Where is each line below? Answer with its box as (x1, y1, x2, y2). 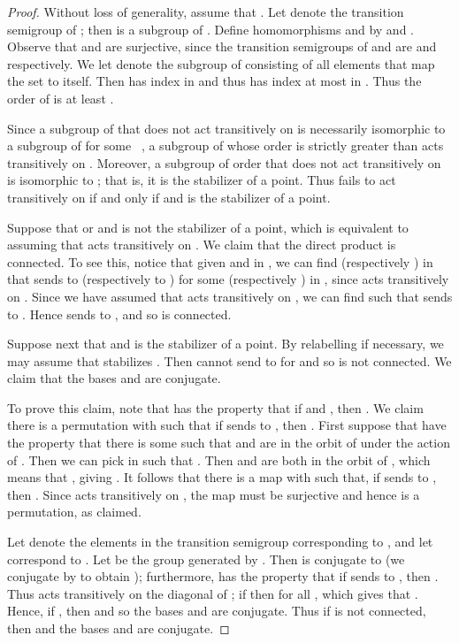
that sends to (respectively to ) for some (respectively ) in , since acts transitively (7, 270, 449, 288)
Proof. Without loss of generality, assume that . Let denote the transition (7, 3, 404, 20)
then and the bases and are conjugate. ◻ (7, 619, 230, 637)
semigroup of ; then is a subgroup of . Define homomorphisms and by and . (7, 19, 414, 38)
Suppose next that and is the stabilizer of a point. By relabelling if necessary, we (7, 334, 444, 353)
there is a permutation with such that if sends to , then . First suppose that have (7, 416, 447, 434)
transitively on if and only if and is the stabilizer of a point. (7, 188, 331, 206)
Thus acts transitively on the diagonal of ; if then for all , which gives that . (7, 584, 418, 602)
